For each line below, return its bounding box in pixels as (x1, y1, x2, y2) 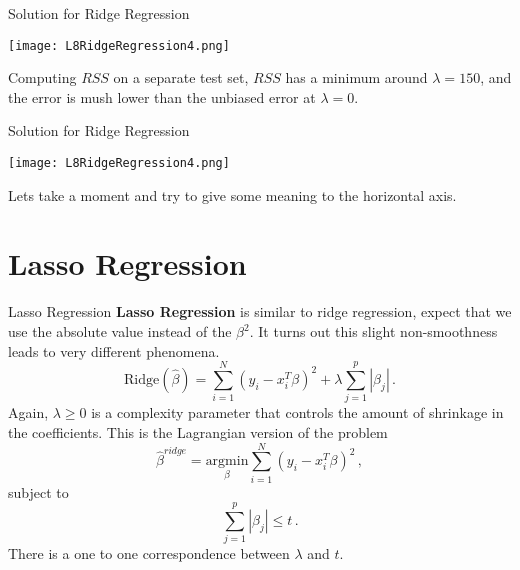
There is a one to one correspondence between (8, 543, 290, 564)
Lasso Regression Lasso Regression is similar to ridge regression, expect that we (8, 301, 512, 322)
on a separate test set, (113, 67, 249, 88)
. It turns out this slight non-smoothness (249, 321, 498, 341)
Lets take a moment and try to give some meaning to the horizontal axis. (8, 184, 457, 205)
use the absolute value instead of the (8, 321, 232, 341)
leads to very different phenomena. (8, 340, 220, 361)
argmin (205, 454, 249, 469)
